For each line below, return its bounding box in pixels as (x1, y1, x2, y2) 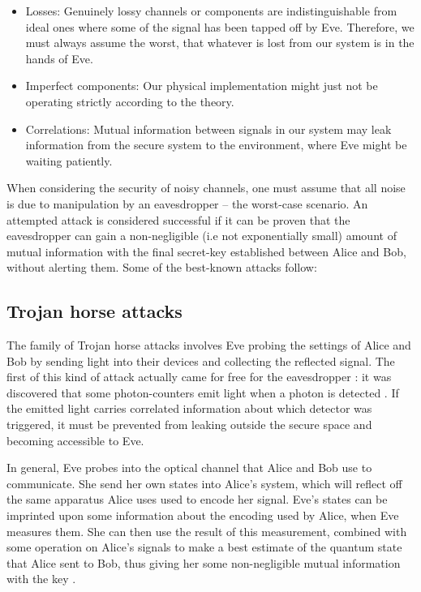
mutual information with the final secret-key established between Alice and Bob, (6, 242, 406, 260)
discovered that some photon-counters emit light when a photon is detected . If (6, 384, 399, 401)
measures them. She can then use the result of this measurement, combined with (6, 522, 407, 539)
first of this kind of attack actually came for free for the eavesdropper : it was (6, 368, 392, 385)
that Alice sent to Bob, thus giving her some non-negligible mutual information (6, 554, 401, 571)
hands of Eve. (25, 49, 93, 66)
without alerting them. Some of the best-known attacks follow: (6, 259, 317, 276)
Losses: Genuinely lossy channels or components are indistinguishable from (25, 2, 397, 19)
